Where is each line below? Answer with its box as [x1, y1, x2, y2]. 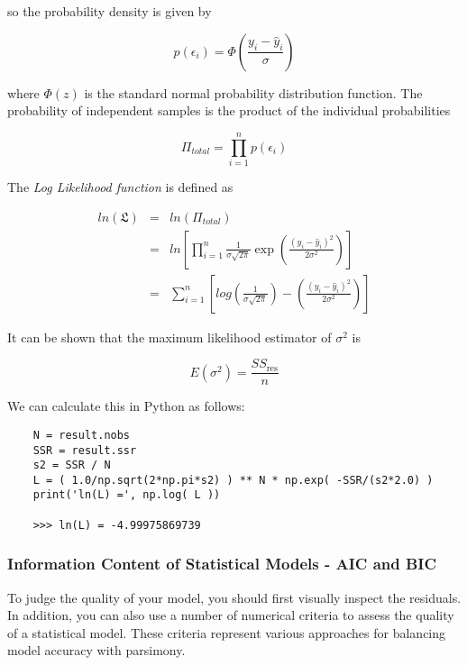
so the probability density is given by [7, 2, 212, 20]
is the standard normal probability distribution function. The [84, 83, 423, 102]
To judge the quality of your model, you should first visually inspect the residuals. [7, 588, 462, 606]
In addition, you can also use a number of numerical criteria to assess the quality [7, 606, 454, 624]
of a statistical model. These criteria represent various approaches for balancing [7, 623, 446, 642]
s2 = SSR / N [32, 459, 111, 472]
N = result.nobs [32, 428, 131, 442]
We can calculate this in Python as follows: [7, 396, 245, 415]
